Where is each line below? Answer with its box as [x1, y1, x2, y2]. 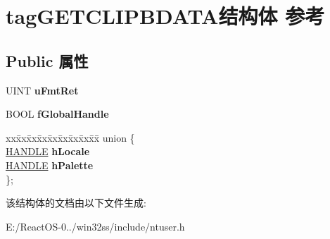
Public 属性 [6, 49, 89, 71]
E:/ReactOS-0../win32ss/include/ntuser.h [6, 219, 185, 233]
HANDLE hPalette [6, 157, 94, 172]
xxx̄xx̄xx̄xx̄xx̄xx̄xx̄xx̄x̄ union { [6, 130, 135, 145]
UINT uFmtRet [6, 82, 79, 97]
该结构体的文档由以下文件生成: [6, 195, 146, 210]
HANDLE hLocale [6, 144, 90, 159]
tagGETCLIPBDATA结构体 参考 [6, 1, 325, 30]
